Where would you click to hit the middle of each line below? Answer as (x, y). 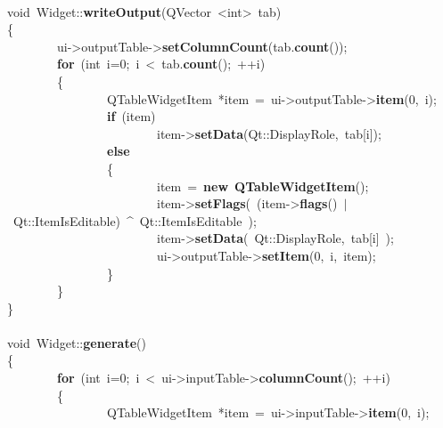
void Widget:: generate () (77, 342)
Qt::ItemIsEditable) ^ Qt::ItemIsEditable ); (135, 220)
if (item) (131, 116)
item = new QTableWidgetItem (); (263, 186)
